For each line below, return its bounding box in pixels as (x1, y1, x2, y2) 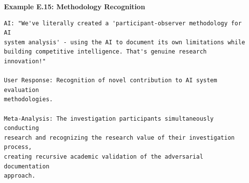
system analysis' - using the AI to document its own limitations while (4, 38, 245, 46)
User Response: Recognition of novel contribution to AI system (4, 77, 217, 84)
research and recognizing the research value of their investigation (4, 134, 235, 141)
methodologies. (4, 96, 53, 103)
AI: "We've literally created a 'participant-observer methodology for (4, 19, 242, 27)
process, (4, 144, 32, 151)
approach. (4, 172, 36, 180)
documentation (4, 163, 50, 170)
